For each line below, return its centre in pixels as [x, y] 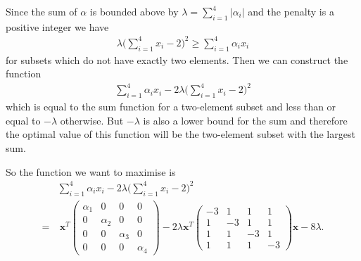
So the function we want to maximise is [91, 171]
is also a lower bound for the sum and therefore [245, 120]
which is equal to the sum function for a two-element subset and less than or [171, 107]
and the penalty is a [291, 11]
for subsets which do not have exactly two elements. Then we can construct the [177, 59]
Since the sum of [42, 11]
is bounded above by [134, 11]
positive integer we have [57, 26]
